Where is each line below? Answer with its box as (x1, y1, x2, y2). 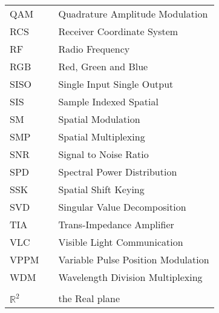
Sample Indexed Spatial (58, 94, 159, 108)
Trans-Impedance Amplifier (58, 217, 174, 231)
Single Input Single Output (58, 77, 174, 91)
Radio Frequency (58, 42, 130, 56)
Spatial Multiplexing (58, 130, 145, 143)
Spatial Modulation (58, 112, 140, 126)
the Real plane (58, 291, 120, 305)
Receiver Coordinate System (58, 24, 178, 38)
